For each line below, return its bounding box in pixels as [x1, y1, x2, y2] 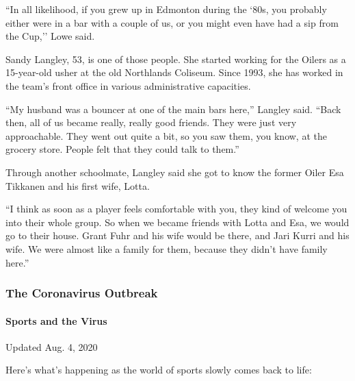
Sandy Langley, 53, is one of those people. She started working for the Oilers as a [5, 51, 346, 66]
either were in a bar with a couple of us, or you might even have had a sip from [5, 15, 339, 29]
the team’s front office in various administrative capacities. [5, 78, 251, 93]
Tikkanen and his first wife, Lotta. [5, 178, 150, 193]
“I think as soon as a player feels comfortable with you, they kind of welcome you [5, 201, 347, 216]
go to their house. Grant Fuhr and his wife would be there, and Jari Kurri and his [5, 228, 350, 243]
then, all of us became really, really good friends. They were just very [5, 115, 297, 130]
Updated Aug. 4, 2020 [5, 339, 98, 354]
